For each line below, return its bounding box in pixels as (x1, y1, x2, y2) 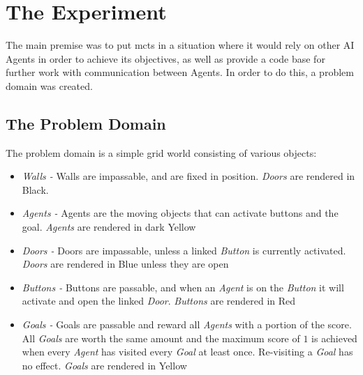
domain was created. (6, 78, 93, 93)
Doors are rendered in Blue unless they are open (22, 257, 229, 271)
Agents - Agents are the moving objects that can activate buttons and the (22, 206, 339, 220)
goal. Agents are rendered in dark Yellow (22, 220, 196, 234)
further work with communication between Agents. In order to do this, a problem (6, 65, 354, 79)
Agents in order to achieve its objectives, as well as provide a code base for (6, 51, 325, 66)
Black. (22, 182, 49, 197)
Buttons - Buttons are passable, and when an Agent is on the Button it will (22, 280, 344, 294)
